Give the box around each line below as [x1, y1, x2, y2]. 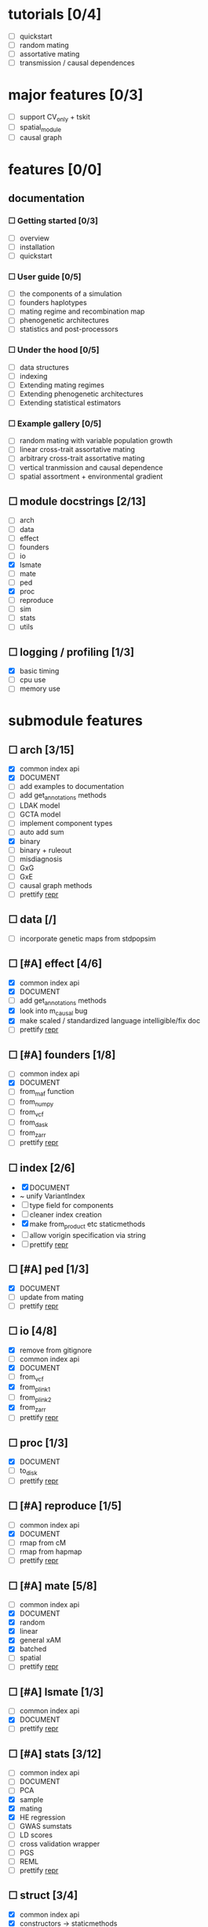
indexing [19, 371, 48, 380]
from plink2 [19, 1393, 52, 1404]
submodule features [8, 712, 143, 730]
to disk [19, 1466, 38, 1477]
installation [19, 242, 55, 251]
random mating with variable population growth [19, 436, 173, 446]
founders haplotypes [19, 298, 88, 307]
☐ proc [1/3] [8, 1436, 68, 1449]
